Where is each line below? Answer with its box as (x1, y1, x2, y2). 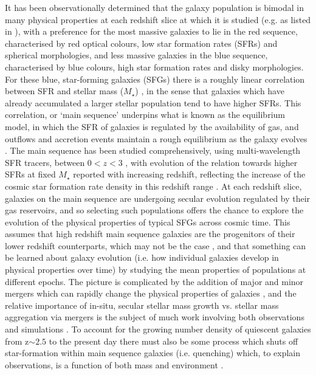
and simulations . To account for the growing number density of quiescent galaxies (5, 323, 311, 335)
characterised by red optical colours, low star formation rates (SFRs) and (5, 36, 278, 49)
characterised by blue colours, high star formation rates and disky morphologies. (5, 60, 304, 73)
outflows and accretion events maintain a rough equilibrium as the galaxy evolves (5, 132, 307, 145)
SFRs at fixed (5, 168, 56, 181)
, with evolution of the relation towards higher (125, 156, 298, 168)
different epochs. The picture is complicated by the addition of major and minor (5, 275, 304, 287)
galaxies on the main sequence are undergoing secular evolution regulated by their (5, 191, 311, 204)
